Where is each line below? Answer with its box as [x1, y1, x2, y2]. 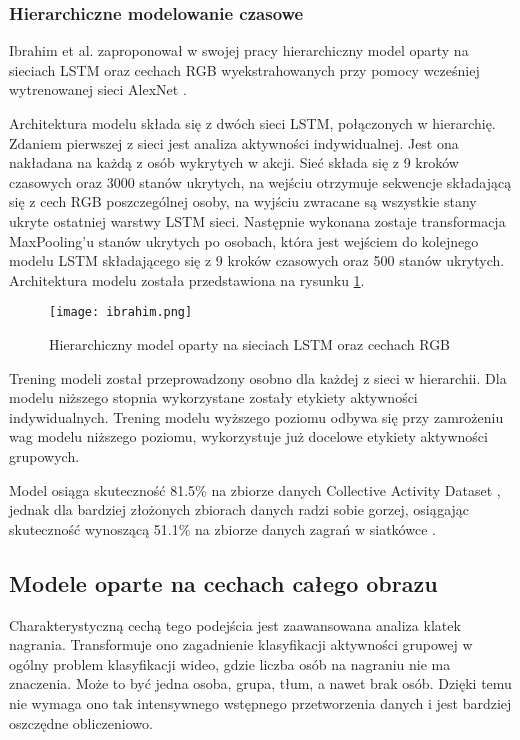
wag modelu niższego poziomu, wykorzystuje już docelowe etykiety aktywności [9, 426, 488, 447]
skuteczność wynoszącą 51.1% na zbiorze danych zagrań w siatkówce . [9, 518, 436, 539]
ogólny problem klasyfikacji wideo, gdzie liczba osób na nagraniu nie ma [9, 653, 451, 674]
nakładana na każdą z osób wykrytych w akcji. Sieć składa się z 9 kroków [9, 152, 459, 173]
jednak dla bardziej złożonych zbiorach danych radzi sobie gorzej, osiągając [9, 499, 470, 520]
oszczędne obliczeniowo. [9, 712, 153, 733]
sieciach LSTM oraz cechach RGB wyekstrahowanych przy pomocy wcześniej [9, 59, 480, 80]
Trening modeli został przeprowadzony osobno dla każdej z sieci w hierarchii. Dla [9, 367, 507, 388]
